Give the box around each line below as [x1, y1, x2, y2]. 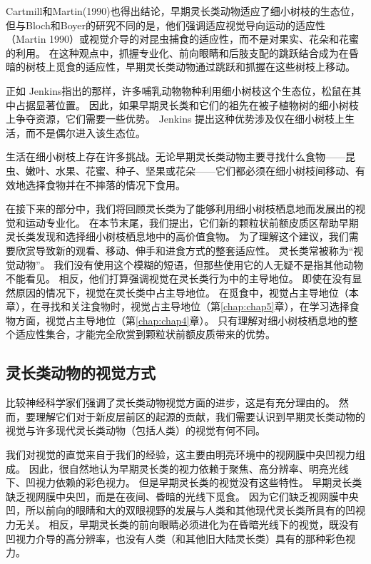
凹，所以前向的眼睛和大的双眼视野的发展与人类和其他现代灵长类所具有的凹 [6, 503, 355, 518]
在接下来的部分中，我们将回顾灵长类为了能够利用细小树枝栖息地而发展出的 [6, 201, 355, 216]
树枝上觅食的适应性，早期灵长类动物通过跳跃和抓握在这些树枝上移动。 [25, 59, 355, 74]
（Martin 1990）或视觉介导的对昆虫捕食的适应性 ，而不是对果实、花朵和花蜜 [6, 31, 360, 46]
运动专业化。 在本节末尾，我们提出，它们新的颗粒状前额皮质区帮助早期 [25, 215, 359, 230]
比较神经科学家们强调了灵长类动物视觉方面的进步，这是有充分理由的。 [6, 395, 335, 410]
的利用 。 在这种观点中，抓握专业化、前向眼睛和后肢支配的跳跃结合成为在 [6, 45, 349, 60]
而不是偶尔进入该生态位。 [25, 125, 146, 140]
